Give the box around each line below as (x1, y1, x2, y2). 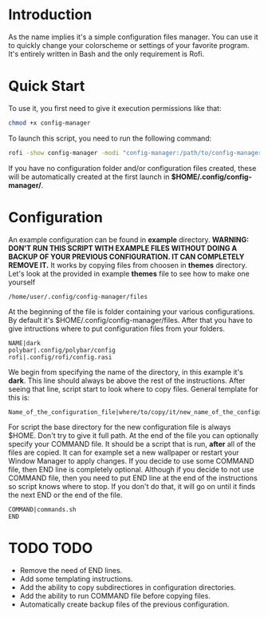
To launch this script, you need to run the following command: (8, 133, 212, 143)
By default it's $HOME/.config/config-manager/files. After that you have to (8, 315, 253, 324)
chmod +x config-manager (8, 118, 91, 127)
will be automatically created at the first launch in (8, 172, 170, 181)
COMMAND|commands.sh (8, 505, 77, 513)
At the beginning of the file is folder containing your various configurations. (8, 306, 255, 316)
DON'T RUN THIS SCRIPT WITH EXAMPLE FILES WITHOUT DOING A (8, 243, 238, 253)
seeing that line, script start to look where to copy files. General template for (8, 384, 259, 393)
